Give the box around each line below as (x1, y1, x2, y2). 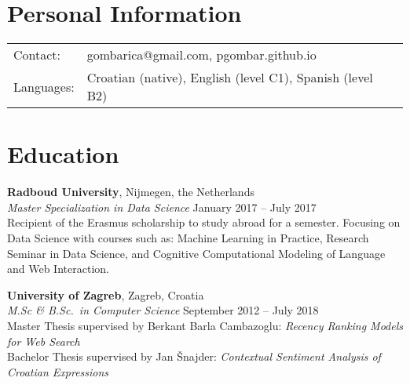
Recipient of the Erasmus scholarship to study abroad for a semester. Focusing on (7, 214, 401, 231)
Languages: (13, 77, 75, 96)
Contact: (13, 45, 61, 64)
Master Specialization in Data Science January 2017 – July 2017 (7, 198, 317, 215)
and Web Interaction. (7, 260, 109, 277)
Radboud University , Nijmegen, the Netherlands (7, 183, 254, 200)
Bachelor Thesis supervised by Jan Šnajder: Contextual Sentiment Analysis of (7, 348, 381, 365)
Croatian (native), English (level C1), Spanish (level (86, 68, 373, 87)
